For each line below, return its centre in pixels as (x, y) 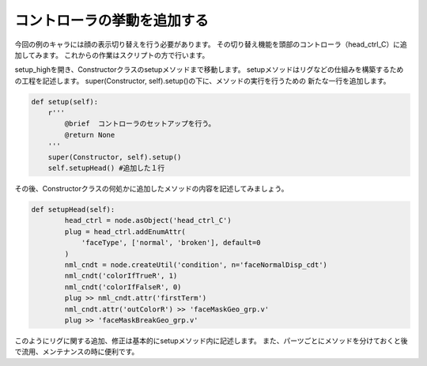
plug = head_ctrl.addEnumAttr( (125, 232)
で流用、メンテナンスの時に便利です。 (77, 352)
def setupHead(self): (73, 210)
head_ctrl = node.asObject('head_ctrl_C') (148, 221)
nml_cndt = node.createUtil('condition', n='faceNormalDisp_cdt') (196, 264)
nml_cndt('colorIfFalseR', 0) (123, 287)
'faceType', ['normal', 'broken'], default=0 (171, 243)
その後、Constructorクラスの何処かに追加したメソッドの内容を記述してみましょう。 (151, 189)
